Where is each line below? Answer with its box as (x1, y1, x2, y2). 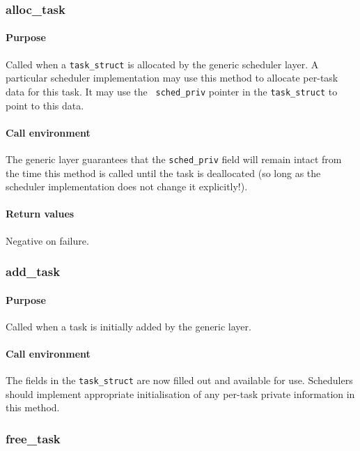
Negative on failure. (6, 233, 89, 247)
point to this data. (6, 98, 84, 112)
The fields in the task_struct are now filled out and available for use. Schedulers (6, 373, 353, 388)
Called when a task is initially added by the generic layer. (6, 319, 251, 333)
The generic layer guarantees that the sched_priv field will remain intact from (6, 151, 342, 166)
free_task (6, 429, 61, 447)
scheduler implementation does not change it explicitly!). (6, 179, 248, 194)
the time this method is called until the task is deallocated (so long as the (6, 165, 321, 180)
